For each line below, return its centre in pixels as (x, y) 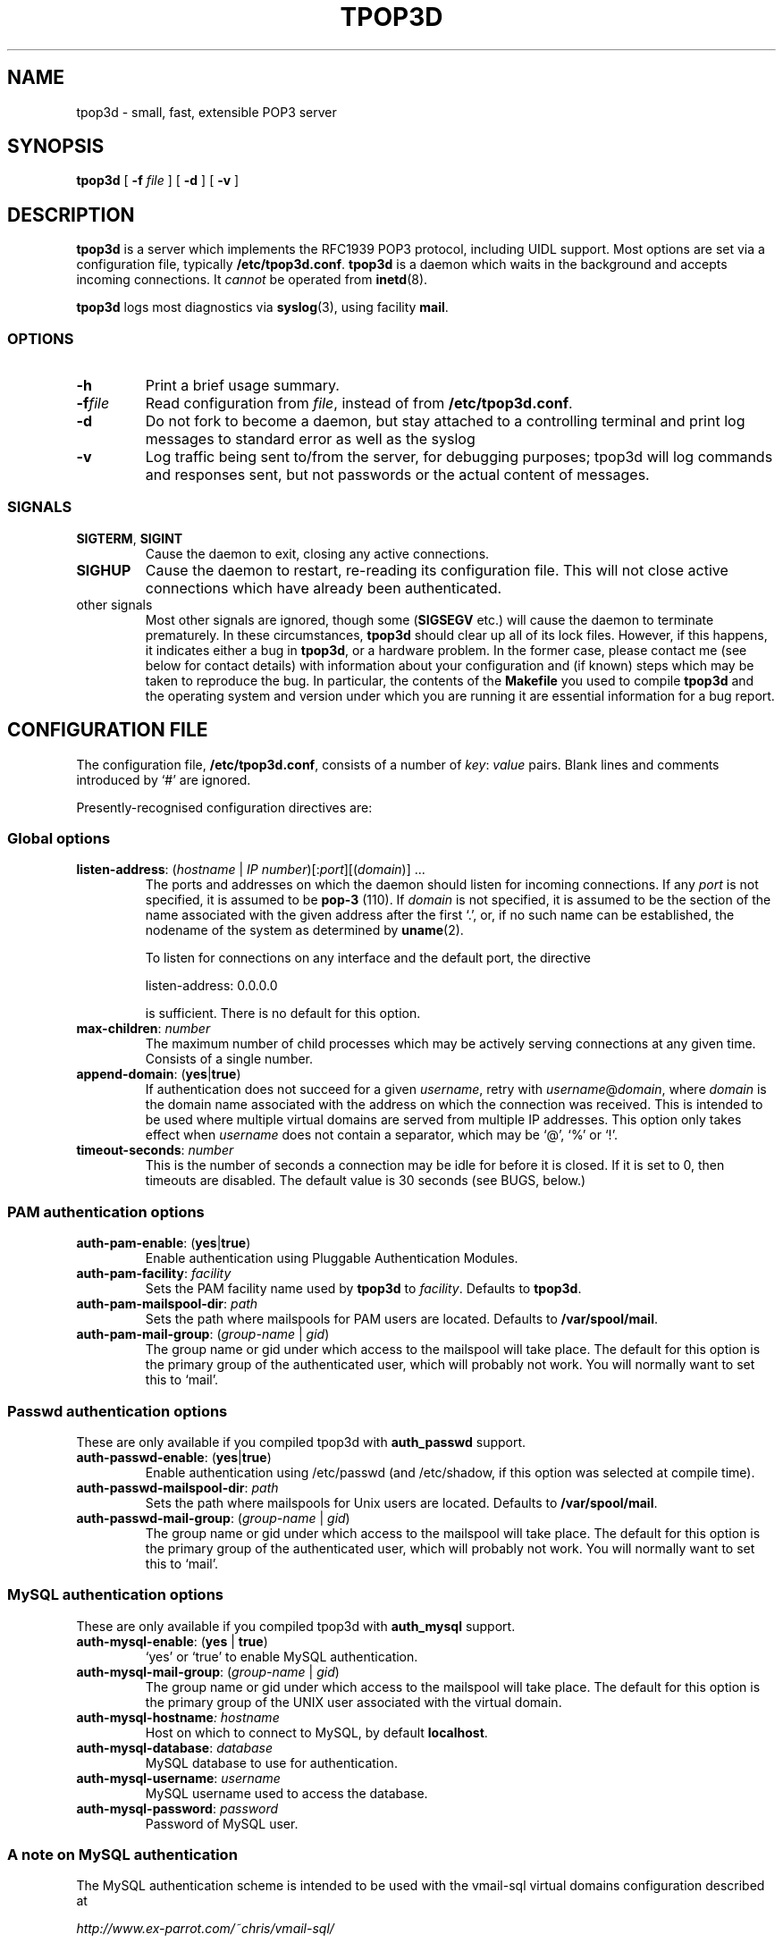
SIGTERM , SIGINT (130, 538)
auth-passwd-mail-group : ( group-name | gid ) (213, 1518)
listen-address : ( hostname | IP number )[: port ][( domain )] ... (251, 870)
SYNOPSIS (56, 147)
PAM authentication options (106, 1211)
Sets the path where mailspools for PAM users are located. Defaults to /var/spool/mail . (401, 1319)
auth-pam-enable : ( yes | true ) (164, 1243)
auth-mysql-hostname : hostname (178, 1717)
